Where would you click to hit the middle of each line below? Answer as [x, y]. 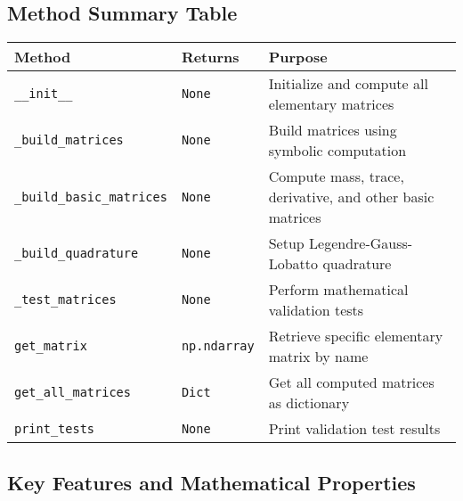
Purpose [298, 57]
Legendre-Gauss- [361, 243]
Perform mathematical [338, 290]
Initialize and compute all [348, 84]
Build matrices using [333, 130]
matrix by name [318, 357]
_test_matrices [65, 300]
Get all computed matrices [351, 382]
